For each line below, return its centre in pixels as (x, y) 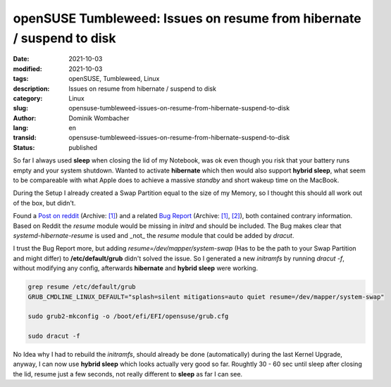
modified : (27, 69)
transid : (25, 138)
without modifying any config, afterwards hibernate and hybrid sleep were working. (136, 268)
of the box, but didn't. (44, 203)
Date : (21, 59)
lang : (21, 128)
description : (31, 89)
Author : (25, 118)
